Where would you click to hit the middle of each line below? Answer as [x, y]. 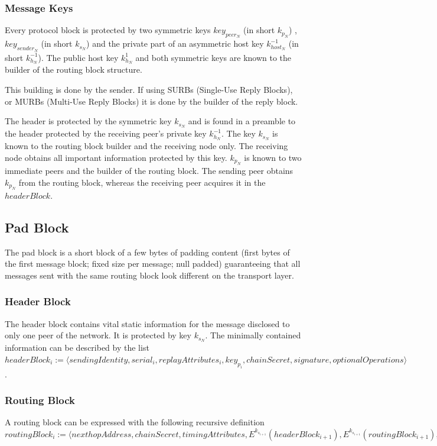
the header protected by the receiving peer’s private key [106, 133]
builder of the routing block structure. [74, 70]
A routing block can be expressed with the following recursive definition [135, 422]
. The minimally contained [253, 335]
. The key [238, 133]
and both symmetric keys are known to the [213, 57]
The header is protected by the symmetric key [88, 121]
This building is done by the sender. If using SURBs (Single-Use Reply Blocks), [149, 90]
